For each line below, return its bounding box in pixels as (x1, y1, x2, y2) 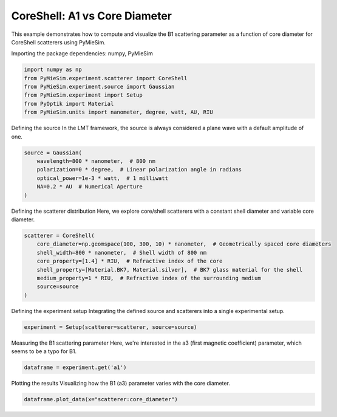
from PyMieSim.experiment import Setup (24, 92, 143, 98)
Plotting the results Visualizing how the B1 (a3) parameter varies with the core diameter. (11, 379, 231, 387)
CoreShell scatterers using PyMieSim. (11, 38, 106, 46)
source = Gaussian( (24, 149, 82, 156)
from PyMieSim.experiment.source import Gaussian (24, 83, 175, 91)
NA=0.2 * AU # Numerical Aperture (36, 183, 143, 190)
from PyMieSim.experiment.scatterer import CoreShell (24, 75, 188, 81)
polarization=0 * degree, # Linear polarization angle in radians (36, 166, 242, 173)
